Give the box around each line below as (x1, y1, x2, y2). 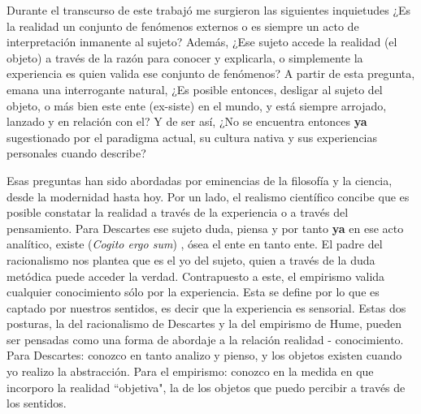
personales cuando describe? (7, 144, 146, 162)
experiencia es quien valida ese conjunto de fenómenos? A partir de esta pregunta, (7, 65, 415, 82)
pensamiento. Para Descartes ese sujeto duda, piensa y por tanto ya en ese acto (7, 219, 404, 236)
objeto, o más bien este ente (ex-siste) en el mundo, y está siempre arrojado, (7, 97, 387, 114)
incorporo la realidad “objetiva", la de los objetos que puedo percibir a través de (7, 378, 406, 395)
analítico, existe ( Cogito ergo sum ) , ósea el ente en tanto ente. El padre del (7, 235, 383, 252)
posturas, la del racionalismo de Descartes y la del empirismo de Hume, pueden (7, 315, 402, 332)
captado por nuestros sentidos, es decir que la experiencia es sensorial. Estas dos (7, 299, 406, 316)
